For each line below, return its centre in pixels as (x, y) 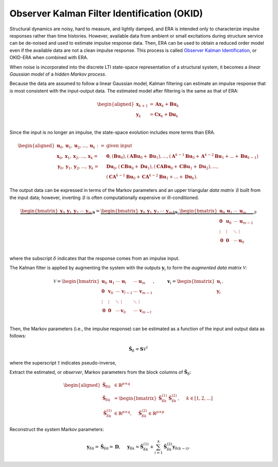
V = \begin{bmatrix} (76, 281)
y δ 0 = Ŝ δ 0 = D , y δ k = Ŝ (115, 447)
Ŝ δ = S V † (138, 349)
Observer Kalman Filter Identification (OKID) (106, 13)
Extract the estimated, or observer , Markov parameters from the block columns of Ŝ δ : (100, 373)
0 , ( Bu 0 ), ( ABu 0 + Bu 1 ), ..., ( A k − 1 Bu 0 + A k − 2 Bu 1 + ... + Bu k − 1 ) (183, 156)
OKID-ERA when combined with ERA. (49, 58)
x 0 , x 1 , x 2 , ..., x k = (77, 157)
